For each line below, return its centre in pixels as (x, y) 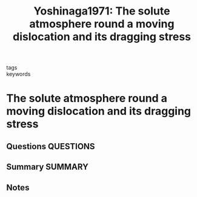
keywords (18, 74)
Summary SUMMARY (48, 167)
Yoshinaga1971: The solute (102, 11)
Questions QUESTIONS (51, 146)
